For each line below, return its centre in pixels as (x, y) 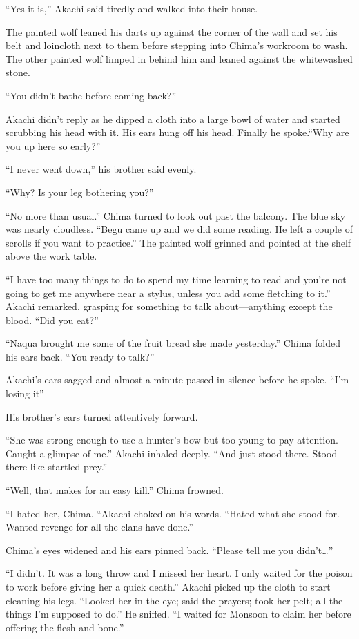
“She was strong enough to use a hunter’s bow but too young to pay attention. (172, 440)
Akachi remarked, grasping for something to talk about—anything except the (169, 306)
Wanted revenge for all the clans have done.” (99, 527)
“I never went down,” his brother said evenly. (101, 169)
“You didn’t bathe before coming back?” (91, 95)
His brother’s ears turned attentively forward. (102, 416)
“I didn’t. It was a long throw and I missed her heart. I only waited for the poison (179, 573)
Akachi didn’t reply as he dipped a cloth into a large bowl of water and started (173, 118)
